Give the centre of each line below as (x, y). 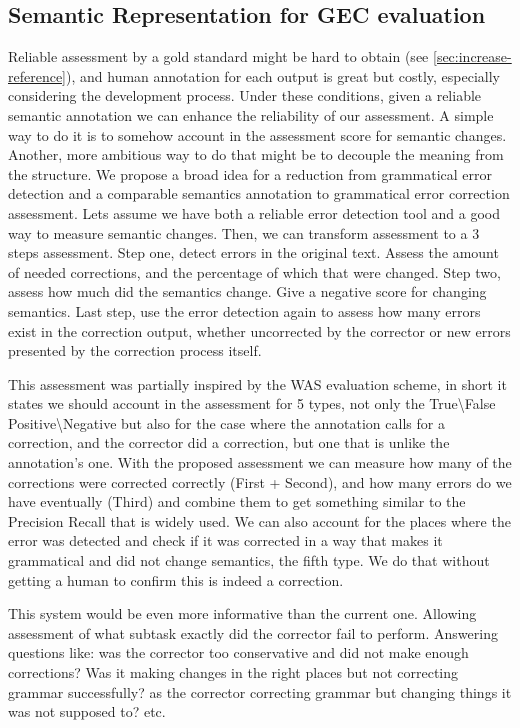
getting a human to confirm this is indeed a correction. (176, 579)
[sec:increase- (472, 56)
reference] (37, 75)
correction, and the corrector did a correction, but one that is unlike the (229, 442)
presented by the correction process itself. (135, 350)
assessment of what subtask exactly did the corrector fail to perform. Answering (253, 632)
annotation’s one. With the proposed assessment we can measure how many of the (260, 462)
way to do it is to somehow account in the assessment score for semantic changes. (257, 134)
